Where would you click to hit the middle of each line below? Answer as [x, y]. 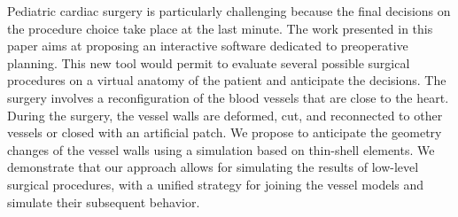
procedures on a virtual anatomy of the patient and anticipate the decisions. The [227, 80]
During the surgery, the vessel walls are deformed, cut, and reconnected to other [225, 115]
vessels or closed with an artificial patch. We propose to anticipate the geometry [225, 132]
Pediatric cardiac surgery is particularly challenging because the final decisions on [229, 11]
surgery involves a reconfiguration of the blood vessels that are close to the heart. [228, 97]
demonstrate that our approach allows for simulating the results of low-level [213, 167]
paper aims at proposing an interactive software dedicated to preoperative [208, 46]
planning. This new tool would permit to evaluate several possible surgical [209, 62]
